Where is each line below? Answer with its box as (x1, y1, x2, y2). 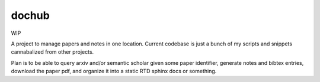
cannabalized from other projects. (11, 48, 94, 55)
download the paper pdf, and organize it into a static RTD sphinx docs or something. (11, 68, 217, 75)
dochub (11, 9, 50, 22)
